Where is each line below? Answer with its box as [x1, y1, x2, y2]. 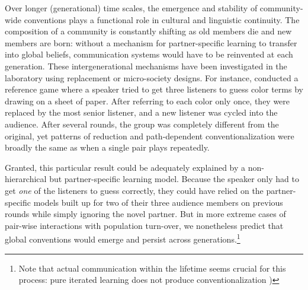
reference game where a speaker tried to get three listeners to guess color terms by [5, 83, 303, 95]
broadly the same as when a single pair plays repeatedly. [5, 141, 210, 154]
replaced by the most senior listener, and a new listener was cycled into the [5, 106, 278, 119]
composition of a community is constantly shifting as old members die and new [5, 25, 292, 37]
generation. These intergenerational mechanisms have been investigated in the [5, 59, 287, 72]
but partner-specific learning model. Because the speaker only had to [49, 173, 299, 185]
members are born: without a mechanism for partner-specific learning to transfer [5, 36, 297, 49]
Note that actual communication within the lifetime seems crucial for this [18, 262, 286, 274]
